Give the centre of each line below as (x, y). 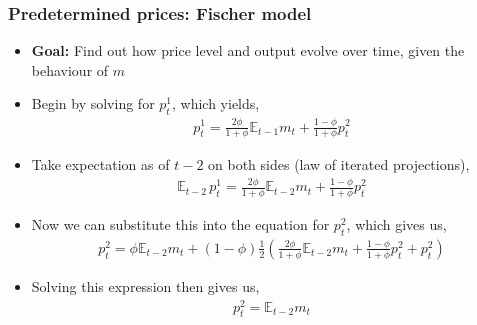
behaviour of (70, 69)
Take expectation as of (100, 164)
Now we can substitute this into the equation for (180, 224)
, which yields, (216, 103)
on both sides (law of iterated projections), (339, 164)
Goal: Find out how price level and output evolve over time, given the (248, 50)
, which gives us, (396, 224)
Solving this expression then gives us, (145, 285)
